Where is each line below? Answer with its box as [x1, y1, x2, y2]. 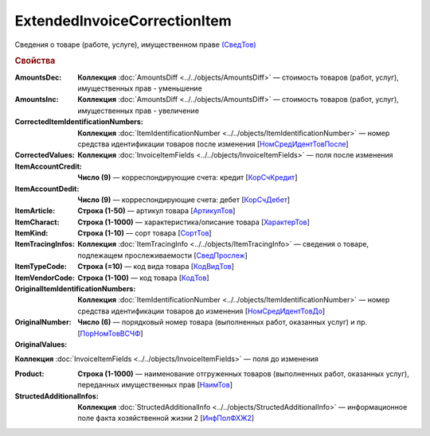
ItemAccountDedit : [14, 184, 80, 193]
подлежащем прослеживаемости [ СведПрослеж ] [77, 251, 248, 260]
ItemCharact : [14, 217, 60, 227]
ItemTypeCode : [14, 262, 68, 271]
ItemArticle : [14, 206, 56, 216]
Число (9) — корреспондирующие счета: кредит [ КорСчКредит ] [77, 173, 298, 182]
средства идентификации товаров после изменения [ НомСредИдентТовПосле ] [77, 139, 350, 149]
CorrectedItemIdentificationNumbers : [14, 117, 143, 127]
